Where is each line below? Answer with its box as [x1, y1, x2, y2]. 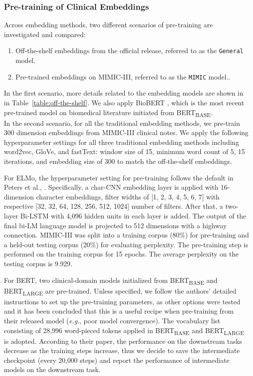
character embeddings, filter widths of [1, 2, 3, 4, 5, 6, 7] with [36, 191, 220, 201]
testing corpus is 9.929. [4, 258, 73, 268]
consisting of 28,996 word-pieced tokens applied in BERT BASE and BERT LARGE [4, 325, 244, 336]
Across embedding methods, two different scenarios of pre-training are [4, 20, 213, 30]
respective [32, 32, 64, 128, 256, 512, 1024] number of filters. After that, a [4, 201, 223, 211]
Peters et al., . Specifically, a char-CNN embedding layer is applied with [4, 182, 218, 192]
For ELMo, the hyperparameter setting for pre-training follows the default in [4, 172, 234, 182]
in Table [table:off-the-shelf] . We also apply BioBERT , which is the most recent [4, 97, 244, 107]
